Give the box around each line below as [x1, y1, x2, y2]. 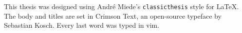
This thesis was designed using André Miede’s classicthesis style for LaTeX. [4, 1, 239, 11]
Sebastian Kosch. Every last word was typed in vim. [4, 20, 160, 30]
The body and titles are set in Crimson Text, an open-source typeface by [4, 11, 222, 21]
